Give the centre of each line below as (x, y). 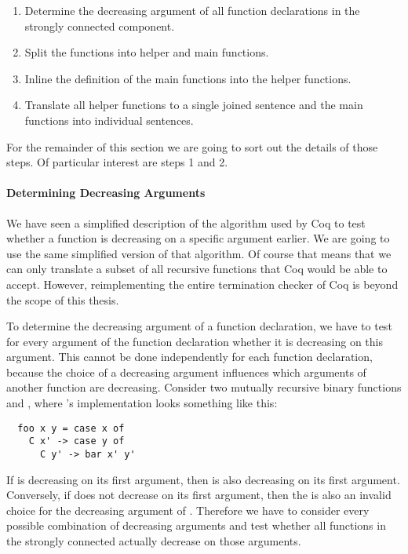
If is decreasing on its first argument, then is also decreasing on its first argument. (203, 479)
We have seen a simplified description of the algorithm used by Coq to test (186, 222)
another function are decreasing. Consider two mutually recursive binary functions (204, 387)
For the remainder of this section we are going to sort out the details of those (192, 146)
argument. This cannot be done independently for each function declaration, (189, 357)
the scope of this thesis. (63, 299)
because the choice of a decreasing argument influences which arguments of (186, 372)
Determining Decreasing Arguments (106, 193)
